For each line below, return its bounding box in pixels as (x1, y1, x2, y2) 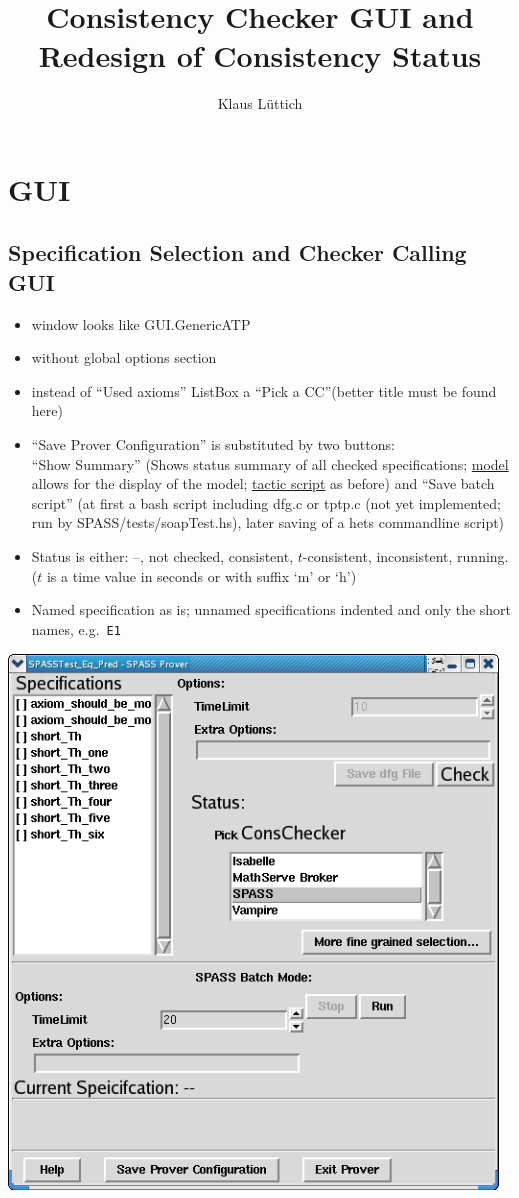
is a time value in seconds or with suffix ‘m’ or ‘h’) (46, 565, 357, 586)
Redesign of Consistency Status (38, 35, 482, 76)
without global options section (31, 347, 217, 368)
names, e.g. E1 (31, 618, 121, 639)
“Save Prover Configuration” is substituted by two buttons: (31, 434, 395, 455)
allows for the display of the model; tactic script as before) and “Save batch (31, 473, 495, 494)
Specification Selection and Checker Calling (8, 237, 467, 268)
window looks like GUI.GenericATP (31, 313, 251, 334)
